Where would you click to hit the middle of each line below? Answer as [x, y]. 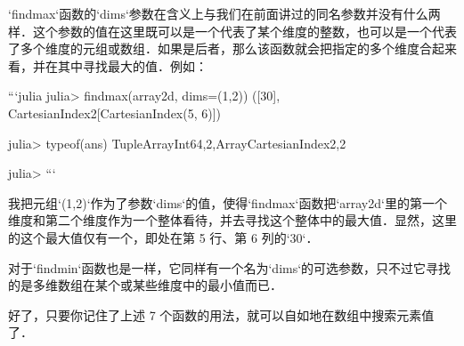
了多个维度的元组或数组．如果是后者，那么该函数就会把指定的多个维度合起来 [232, 48]
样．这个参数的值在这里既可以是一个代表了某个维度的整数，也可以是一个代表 [232, 31]
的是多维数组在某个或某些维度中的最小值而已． [145, 285]
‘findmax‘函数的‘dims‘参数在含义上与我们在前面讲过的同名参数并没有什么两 [224, 13]
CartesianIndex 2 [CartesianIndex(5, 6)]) [115, 113]
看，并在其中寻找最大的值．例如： [108, 65]
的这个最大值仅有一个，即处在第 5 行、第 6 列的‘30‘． [163, 237]
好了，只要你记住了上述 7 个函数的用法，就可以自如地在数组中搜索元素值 [221, 314]
